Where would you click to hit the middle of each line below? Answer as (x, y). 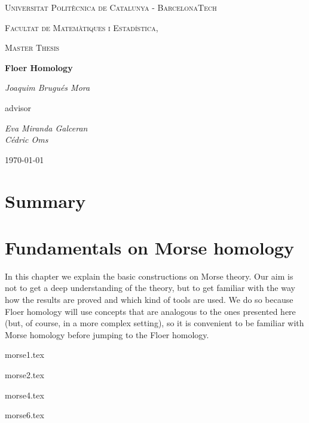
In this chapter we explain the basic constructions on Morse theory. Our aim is (149, 276)
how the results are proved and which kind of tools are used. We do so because (149, 300)
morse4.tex (25, 395)
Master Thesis (32, 47)
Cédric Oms (27, 140)
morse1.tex (25, 355)
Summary (45, 200)
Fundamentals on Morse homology (149, 247)
